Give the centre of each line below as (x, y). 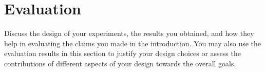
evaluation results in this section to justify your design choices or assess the (122, 53)
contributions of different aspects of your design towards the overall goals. (120, 63)
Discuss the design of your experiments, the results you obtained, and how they (129, 33)
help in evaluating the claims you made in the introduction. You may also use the (132, 43)
